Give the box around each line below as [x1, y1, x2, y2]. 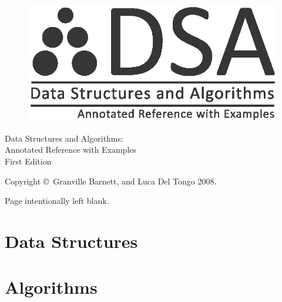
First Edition [5, 155, 52, 167]
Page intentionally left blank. [5, 194, 109, 207]
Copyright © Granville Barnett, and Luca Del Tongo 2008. [5, 175, 217, 187]
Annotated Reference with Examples [5, 143, 137, 156]
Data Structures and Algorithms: [5, 132, 123, 144]
